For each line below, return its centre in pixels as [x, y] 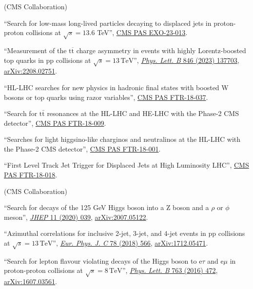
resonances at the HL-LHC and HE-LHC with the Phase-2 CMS [143, 113]
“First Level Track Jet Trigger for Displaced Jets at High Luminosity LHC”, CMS [126, 165]
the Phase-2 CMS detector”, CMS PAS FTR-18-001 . [82, 148]
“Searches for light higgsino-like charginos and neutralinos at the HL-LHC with [122, 139]
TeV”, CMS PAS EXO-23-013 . [142, 32]
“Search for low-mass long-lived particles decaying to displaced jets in [108, 23]
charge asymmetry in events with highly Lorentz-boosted [161, 50]
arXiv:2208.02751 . [30, 71]
